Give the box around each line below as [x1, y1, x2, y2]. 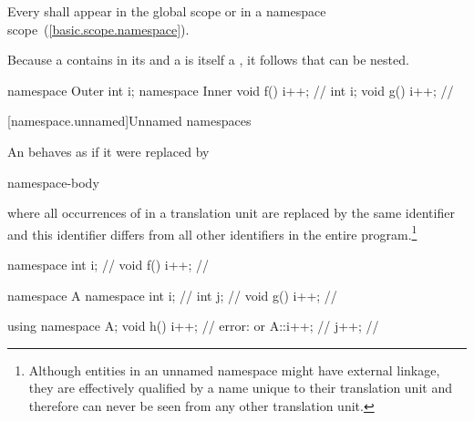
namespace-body [7, 172, 99, 191]
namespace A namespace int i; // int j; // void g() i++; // [7, 285, 337, 304]
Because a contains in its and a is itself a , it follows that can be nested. [7, 50, 409, 69]
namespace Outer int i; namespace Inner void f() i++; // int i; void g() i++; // [7, 80, 454, 99]
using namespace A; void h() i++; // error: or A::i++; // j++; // [7, 316, 379, 335]
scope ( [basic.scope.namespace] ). [7, 19, 190, 38]
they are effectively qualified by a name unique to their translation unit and [28, 378, 452, 397]
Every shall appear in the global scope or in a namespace [7, 2, 326, 20]
